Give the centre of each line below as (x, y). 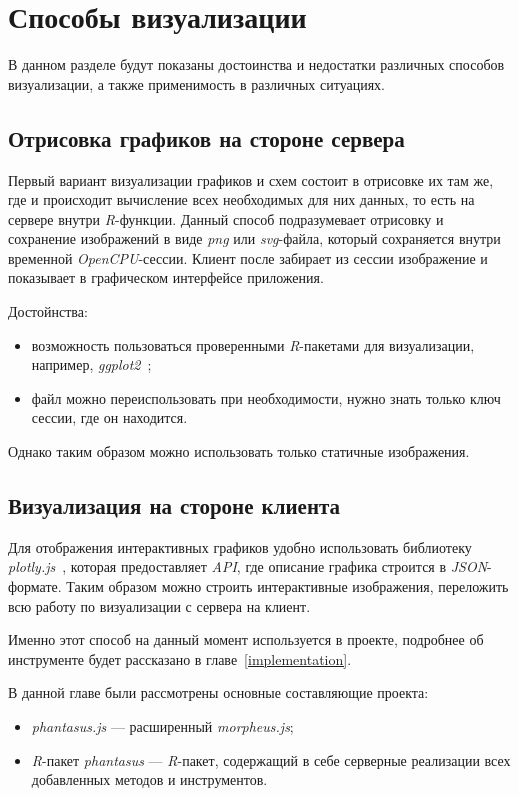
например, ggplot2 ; (91, 364)
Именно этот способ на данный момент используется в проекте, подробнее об (246, 639)
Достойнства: (48, 311)
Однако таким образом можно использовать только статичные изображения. (239, 451)
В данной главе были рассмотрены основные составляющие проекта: (218, 692)
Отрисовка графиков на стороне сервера (206, 137)
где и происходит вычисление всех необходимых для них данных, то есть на (241, 199)
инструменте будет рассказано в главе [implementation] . (180, 658)
